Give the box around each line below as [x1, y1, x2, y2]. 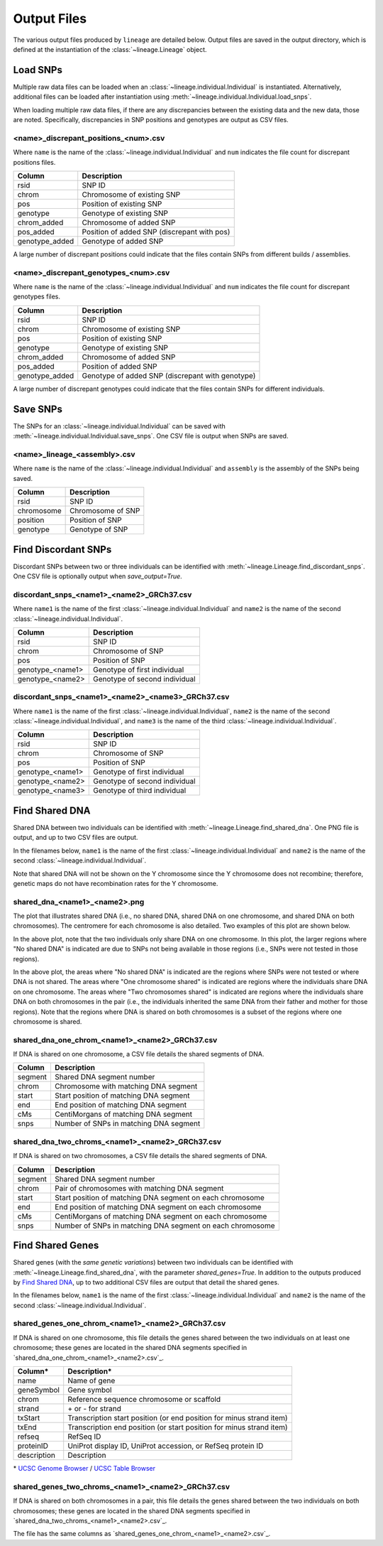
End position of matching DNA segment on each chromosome [54, 1201, 262, 1211]
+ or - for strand [67, 1404, 122, 1414]
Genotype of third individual [93, 786, 187, 796]
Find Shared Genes [13, 1240, 99, 1252]
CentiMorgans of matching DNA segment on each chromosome [54, 1211, 267, 1221]
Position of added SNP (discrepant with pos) [82, 227, 231, 237]
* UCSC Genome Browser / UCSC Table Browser [13, 1464, 156, 1473]
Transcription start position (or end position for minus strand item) [67, 1413, 288, 1423]
